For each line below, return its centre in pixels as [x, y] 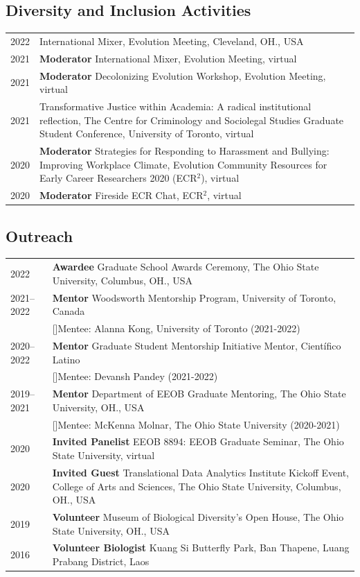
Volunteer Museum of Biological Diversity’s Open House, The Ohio [198, 516]
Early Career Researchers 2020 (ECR [118, 178]
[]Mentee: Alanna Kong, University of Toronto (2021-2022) [176, 328]
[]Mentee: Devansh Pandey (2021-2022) [135, 376]
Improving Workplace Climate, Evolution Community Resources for [183, 164]
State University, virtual [103, 455]
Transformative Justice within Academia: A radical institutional [175, 106]
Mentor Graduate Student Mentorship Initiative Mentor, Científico [197, 345]
